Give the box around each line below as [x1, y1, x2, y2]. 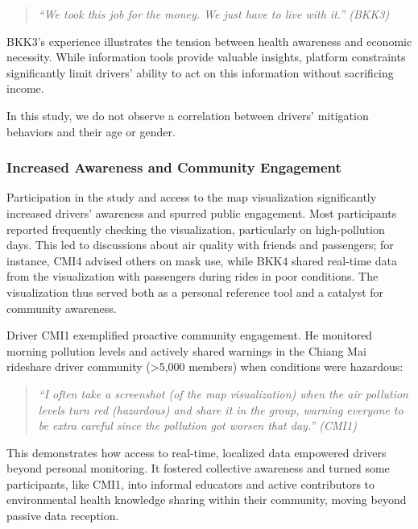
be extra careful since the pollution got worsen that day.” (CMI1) [38, 417, 357, 434]
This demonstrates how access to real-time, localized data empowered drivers [6, 444, 387, 460]
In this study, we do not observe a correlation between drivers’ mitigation [6, 106, 369, 123]
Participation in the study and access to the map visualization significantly [6, 189, 377, 206]
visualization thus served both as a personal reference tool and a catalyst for [6, 283, 384, 300]
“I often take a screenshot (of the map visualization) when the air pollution [38, 385, 408, 402]
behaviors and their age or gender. [6, 123, 176, 140]
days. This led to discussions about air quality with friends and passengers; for [6, 236, 394, 253]
